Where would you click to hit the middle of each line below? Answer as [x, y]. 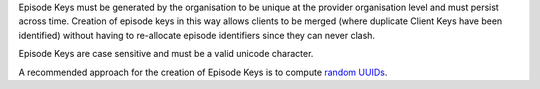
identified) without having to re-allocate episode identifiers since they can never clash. [196, 35]
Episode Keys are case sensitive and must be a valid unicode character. [166, 54]
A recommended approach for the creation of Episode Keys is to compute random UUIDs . [203, 72]
